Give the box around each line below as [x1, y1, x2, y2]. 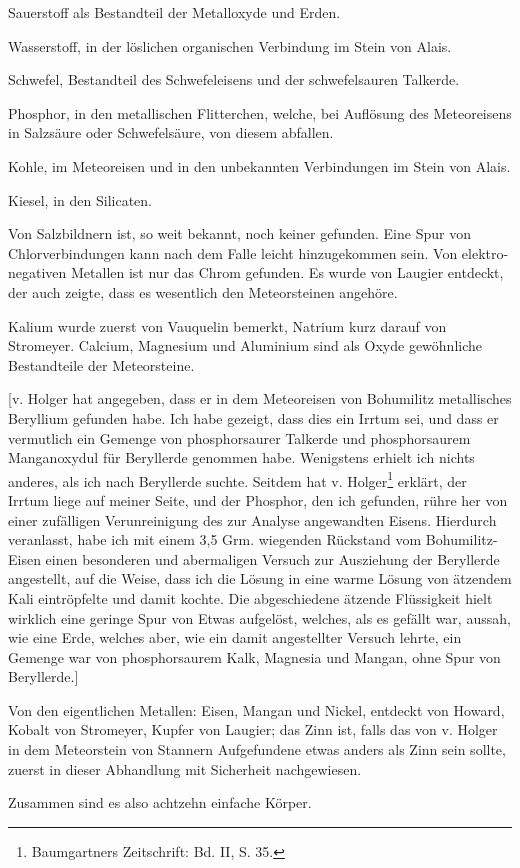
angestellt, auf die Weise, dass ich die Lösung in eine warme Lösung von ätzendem [8, 568, 512, 589]
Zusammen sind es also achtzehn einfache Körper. [8, 792, 312, 813]
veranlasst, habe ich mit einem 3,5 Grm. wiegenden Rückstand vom [8, 529, 422, 550]
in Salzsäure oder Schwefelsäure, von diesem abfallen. [8, 122, 334, 143]
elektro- [461, 242, 509, 263]
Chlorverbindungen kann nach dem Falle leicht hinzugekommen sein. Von [8, 242, 458, 263]
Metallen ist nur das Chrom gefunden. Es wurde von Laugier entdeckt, [70, 262, 504, 283]
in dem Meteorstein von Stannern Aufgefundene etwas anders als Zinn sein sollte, [8, 739, 506, 760]
